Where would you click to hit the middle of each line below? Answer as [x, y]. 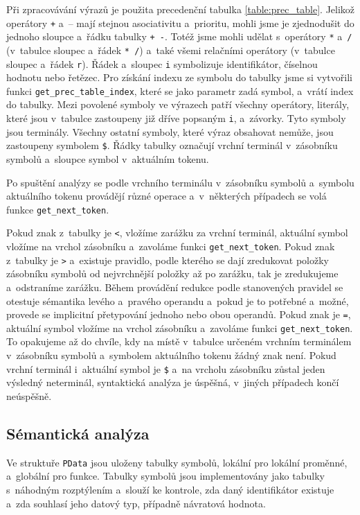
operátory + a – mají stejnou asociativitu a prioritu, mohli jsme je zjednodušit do [180, 23]
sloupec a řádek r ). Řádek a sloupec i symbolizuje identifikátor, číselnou [162, 63]
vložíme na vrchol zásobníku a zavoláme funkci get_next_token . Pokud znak [171, 246]
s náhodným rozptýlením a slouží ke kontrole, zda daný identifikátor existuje [170, 489]
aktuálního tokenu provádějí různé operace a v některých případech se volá [166, 196]
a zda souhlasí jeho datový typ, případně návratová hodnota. [136, 503]
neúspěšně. [29, 395]
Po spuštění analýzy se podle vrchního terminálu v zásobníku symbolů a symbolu [180, 182]
